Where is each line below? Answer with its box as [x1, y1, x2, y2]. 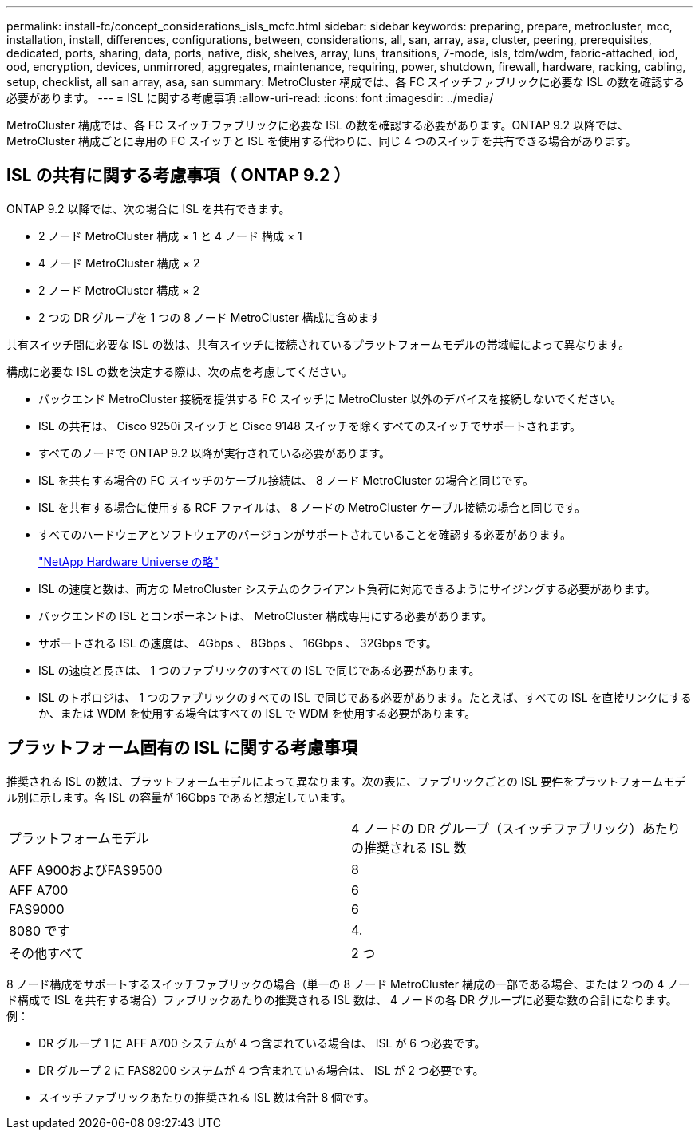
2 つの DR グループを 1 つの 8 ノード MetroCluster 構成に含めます [38, 310, 381, 324]
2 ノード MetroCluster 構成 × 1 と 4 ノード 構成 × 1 [38, 228, 302, 243]
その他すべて [9, 944, 85, 961]
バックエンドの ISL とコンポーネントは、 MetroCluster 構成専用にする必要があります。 [38, 608, 493, 623]
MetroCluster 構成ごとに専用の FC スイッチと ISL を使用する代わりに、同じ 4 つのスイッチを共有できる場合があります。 [6, 134, 637, 148]
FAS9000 [9, 900, 65, 917]
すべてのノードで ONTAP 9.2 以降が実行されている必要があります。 [38, 445, 391, 460]
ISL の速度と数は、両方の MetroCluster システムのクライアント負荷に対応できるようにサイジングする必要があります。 [38, 581, 656, 596]
